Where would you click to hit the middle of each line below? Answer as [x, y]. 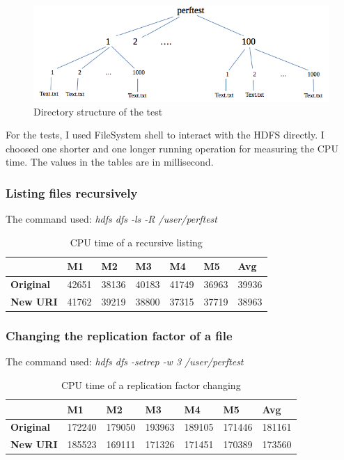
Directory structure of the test [98, 111]
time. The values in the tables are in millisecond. [110, 162]
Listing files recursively [72, 192]
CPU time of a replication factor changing [151, 385]
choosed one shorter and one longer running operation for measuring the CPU [172, 148]
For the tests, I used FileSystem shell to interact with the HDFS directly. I [165, 135]
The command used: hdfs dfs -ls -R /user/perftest [111, 219]
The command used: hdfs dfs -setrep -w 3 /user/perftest [125, 362]
